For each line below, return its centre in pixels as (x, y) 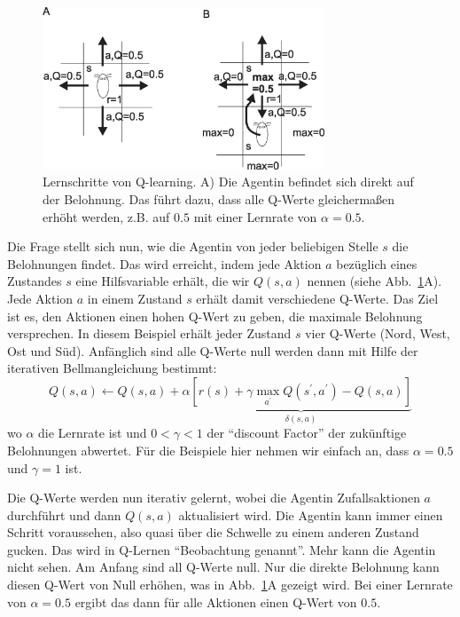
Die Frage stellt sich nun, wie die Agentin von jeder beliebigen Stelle (193, 246)
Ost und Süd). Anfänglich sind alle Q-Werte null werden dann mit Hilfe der (213, 350)
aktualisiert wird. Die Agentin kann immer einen (311, 514)
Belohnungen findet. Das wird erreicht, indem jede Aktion (164, 263)
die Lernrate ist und (93, 433)
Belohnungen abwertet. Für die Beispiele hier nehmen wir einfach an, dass (208, 450)
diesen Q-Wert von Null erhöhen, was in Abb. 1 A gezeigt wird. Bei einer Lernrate (230, 585)
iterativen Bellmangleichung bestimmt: (112, 368)
